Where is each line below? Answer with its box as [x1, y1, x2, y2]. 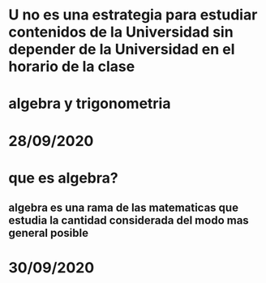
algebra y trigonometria [8, 95, 171, 113]
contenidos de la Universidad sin [8, 23, 234, 41]
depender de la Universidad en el [8, 41, 235, 58]
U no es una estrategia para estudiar [8, 6, 258, 24]
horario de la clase [8, 58, 135, 76]
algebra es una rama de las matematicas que [8, 201, 239, 215]
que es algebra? [8, 169, 119, 187]
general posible [8, 226, 89, 240]
